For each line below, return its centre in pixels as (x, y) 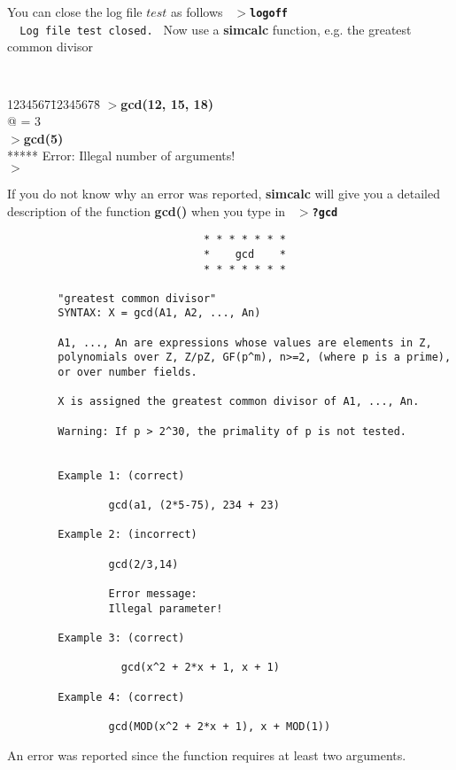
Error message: (153, 593)
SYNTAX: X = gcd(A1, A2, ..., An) (159, 313)
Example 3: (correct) (121, 638)
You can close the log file (75, 12)
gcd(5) (43, 138)
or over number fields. (128, 373)
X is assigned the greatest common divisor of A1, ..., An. (239, 402)
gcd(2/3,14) (143, 564)
